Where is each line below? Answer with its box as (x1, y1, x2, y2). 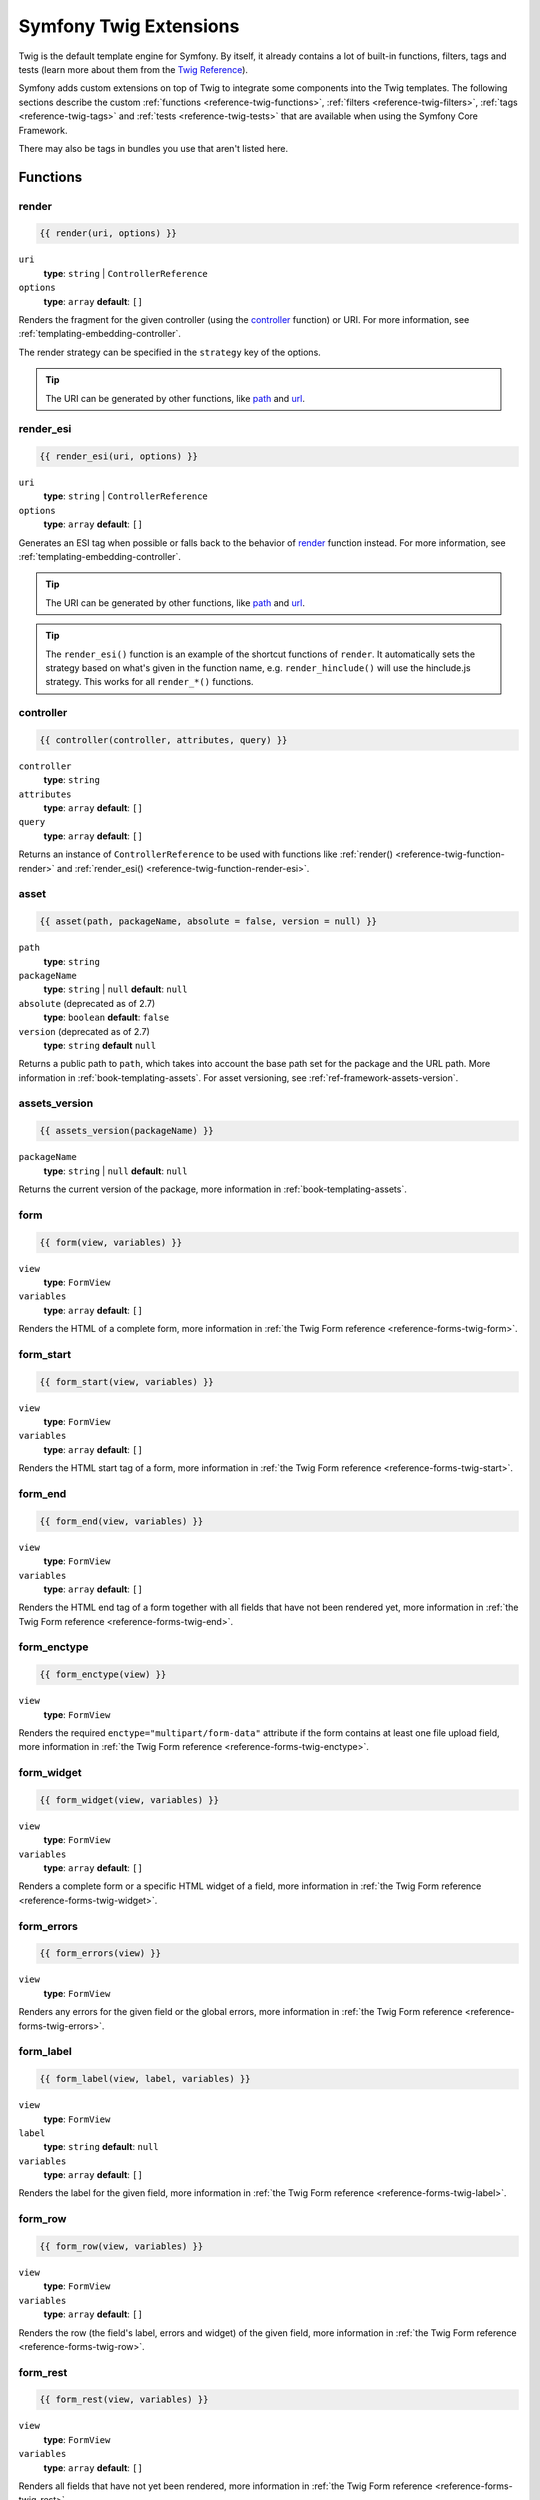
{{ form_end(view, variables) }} (39, 1515, 204, 1527)
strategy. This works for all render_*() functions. (45, 676, 254, 688)
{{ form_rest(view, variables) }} (39, 2394, 209, 2405)
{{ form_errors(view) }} (39, 1948, 162, 1959)
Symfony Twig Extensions (18, 15, 240, 37)
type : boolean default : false (43, 1011, 170, 1024)
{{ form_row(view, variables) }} (39, 2241, 204, 2252)
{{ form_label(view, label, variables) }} (39, 2073, 251, 2085)
